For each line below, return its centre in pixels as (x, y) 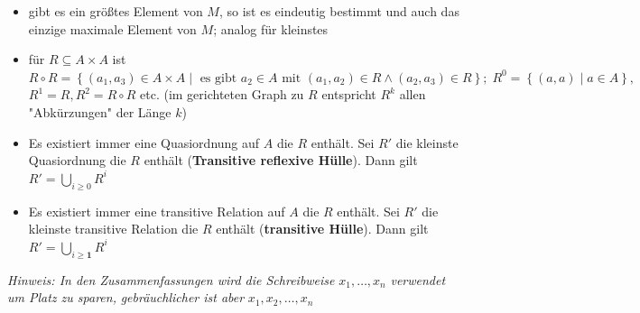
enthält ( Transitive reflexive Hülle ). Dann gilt (281, 160)
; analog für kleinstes (271, 28)
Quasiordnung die (77, 160)
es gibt (218, 78)
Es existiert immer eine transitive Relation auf (157, 211)
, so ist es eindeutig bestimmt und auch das (339, 11)
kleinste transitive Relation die (113, 229)
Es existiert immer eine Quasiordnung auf (144, 142)
